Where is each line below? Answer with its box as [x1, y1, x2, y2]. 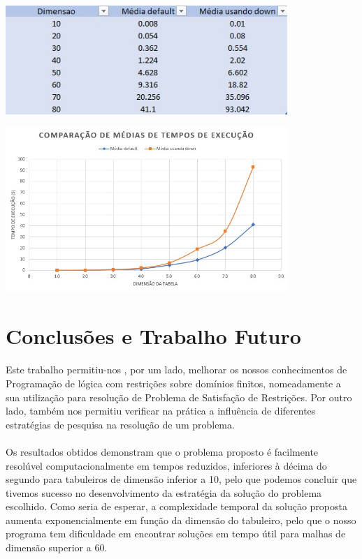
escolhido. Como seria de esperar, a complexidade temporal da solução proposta [6, 499, 348, 514]
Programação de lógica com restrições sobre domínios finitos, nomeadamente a [6, 375, 341, 390]
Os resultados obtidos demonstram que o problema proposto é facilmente [6, 444, 319, 459]
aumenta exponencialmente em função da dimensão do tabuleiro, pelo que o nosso [6, 512, 356, 527]
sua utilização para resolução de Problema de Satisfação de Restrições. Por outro [6, 389, 352, 404]
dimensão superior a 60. [6, 540, 108, 555]
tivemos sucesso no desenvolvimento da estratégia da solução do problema [6, 485, 322, 500]
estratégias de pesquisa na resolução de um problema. [6, 417, 235, 431]
